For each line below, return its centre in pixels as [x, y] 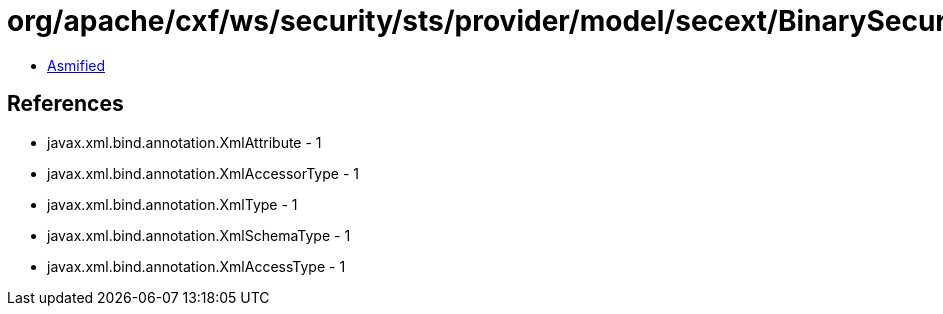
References [65, 104]
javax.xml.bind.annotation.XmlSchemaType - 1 [199, 235]
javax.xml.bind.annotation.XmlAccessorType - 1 [203, 173]
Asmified [76, 65]
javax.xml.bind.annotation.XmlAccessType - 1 [196, 266]
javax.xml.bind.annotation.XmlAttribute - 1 [184, 142]
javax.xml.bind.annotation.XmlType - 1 [172, 204]
